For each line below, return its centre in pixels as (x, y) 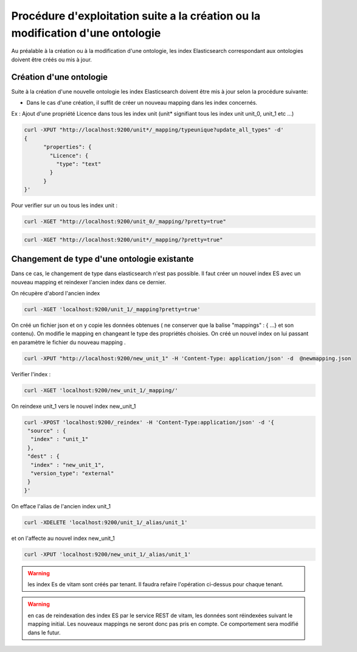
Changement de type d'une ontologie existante (102, 259)
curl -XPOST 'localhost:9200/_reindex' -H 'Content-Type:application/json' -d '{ (149, 422)
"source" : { (47, 431)
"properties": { (68, 147)
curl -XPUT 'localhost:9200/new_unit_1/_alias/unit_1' (107, 554)
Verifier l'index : (31, 374)
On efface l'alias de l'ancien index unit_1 (61, 506)
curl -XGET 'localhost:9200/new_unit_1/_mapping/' (101, 390)
